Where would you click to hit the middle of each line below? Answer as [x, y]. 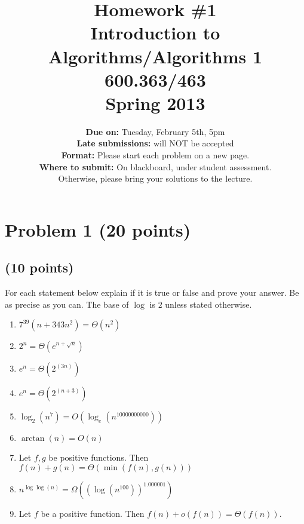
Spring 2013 [155, 102]
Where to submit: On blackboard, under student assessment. [155, 166]
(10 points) [39, 267]
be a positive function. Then [93, 514]
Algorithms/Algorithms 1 [155, 56]
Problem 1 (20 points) [98, 229]
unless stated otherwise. [208, 304]
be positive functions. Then [99, 457]
